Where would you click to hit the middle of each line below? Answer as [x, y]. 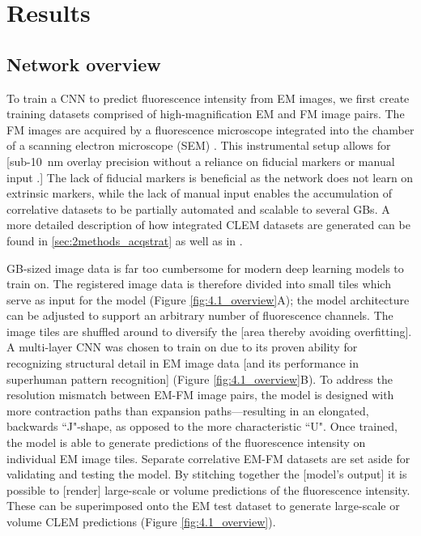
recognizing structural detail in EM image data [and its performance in [183, 363]
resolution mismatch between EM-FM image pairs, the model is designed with [200, 395]
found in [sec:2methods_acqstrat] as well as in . [125, 240]
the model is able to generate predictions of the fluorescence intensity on [186, 442]
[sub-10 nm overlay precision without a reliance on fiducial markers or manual [201, 161]
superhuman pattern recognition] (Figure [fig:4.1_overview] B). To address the [200, 379]
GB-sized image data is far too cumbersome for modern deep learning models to [205, 268]
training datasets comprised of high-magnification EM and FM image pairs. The [206, 114]
